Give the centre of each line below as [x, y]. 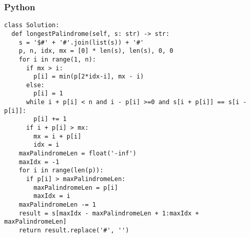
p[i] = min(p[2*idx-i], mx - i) [89, 77]
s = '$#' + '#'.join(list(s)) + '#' [81, 42]
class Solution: [32, 25]
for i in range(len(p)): [61, 171]
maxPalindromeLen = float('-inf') [78, 154]
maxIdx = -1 [39, 162]
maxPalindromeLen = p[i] [76, 187]
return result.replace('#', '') [74, 230]
